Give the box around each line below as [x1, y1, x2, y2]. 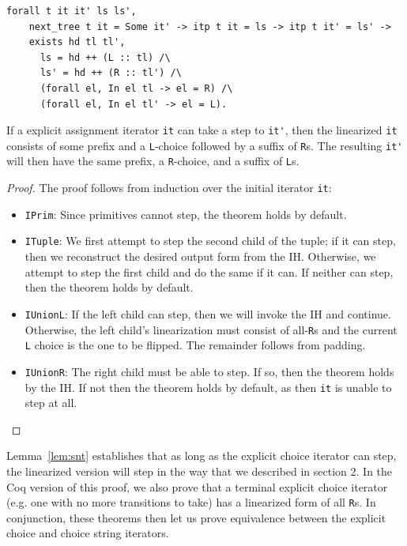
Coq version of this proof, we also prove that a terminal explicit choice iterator [6, 478, 388, 495]
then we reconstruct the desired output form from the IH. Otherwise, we [24, 248, 376, 265]
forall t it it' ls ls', [6, 6, 137, 17]
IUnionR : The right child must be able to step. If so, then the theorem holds [24, 363, 394, 379]
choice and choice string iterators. [6, 525, 169, 541]
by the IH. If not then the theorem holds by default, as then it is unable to [24, 378, 392, 395]
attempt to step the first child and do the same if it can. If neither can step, [24, 263, 394, 280]
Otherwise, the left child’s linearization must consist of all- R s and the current [24, 321, 398, 337]
